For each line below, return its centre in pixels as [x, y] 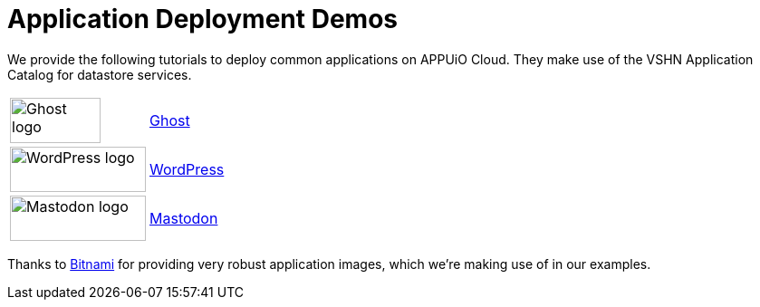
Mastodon [184, 218]
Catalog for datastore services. [100, 74]
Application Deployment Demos [202, 19]
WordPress [187, 169]
